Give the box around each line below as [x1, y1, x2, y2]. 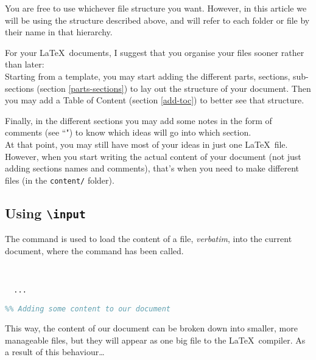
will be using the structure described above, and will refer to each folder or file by [5, 13, 310, 26]
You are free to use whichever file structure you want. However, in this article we [5, 2, 307, 14]
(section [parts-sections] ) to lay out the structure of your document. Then [37, 81, 311, 94]
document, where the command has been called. [5, 244, 184, 257]
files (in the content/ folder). [5, 173, 114, 186]
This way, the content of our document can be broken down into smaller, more [5, 322, 298, 334]
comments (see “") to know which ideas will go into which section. [5, 126, 251, 139]
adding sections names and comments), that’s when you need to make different [5, 162, 299, 175]
